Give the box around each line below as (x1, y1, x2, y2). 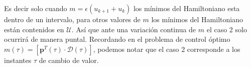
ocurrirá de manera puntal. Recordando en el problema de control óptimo (4, 34, 230, 44)
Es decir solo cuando (4, 3, 67, 13)
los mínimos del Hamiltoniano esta (133, 3, 240, 13)
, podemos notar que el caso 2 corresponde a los (93, 43, 240, 54)
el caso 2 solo (206, 24, 247, 34)
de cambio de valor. (39, 54, 99, 65)
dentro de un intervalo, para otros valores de (4, 14, 141, 24)
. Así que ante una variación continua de (71, 24, 196, 34)
